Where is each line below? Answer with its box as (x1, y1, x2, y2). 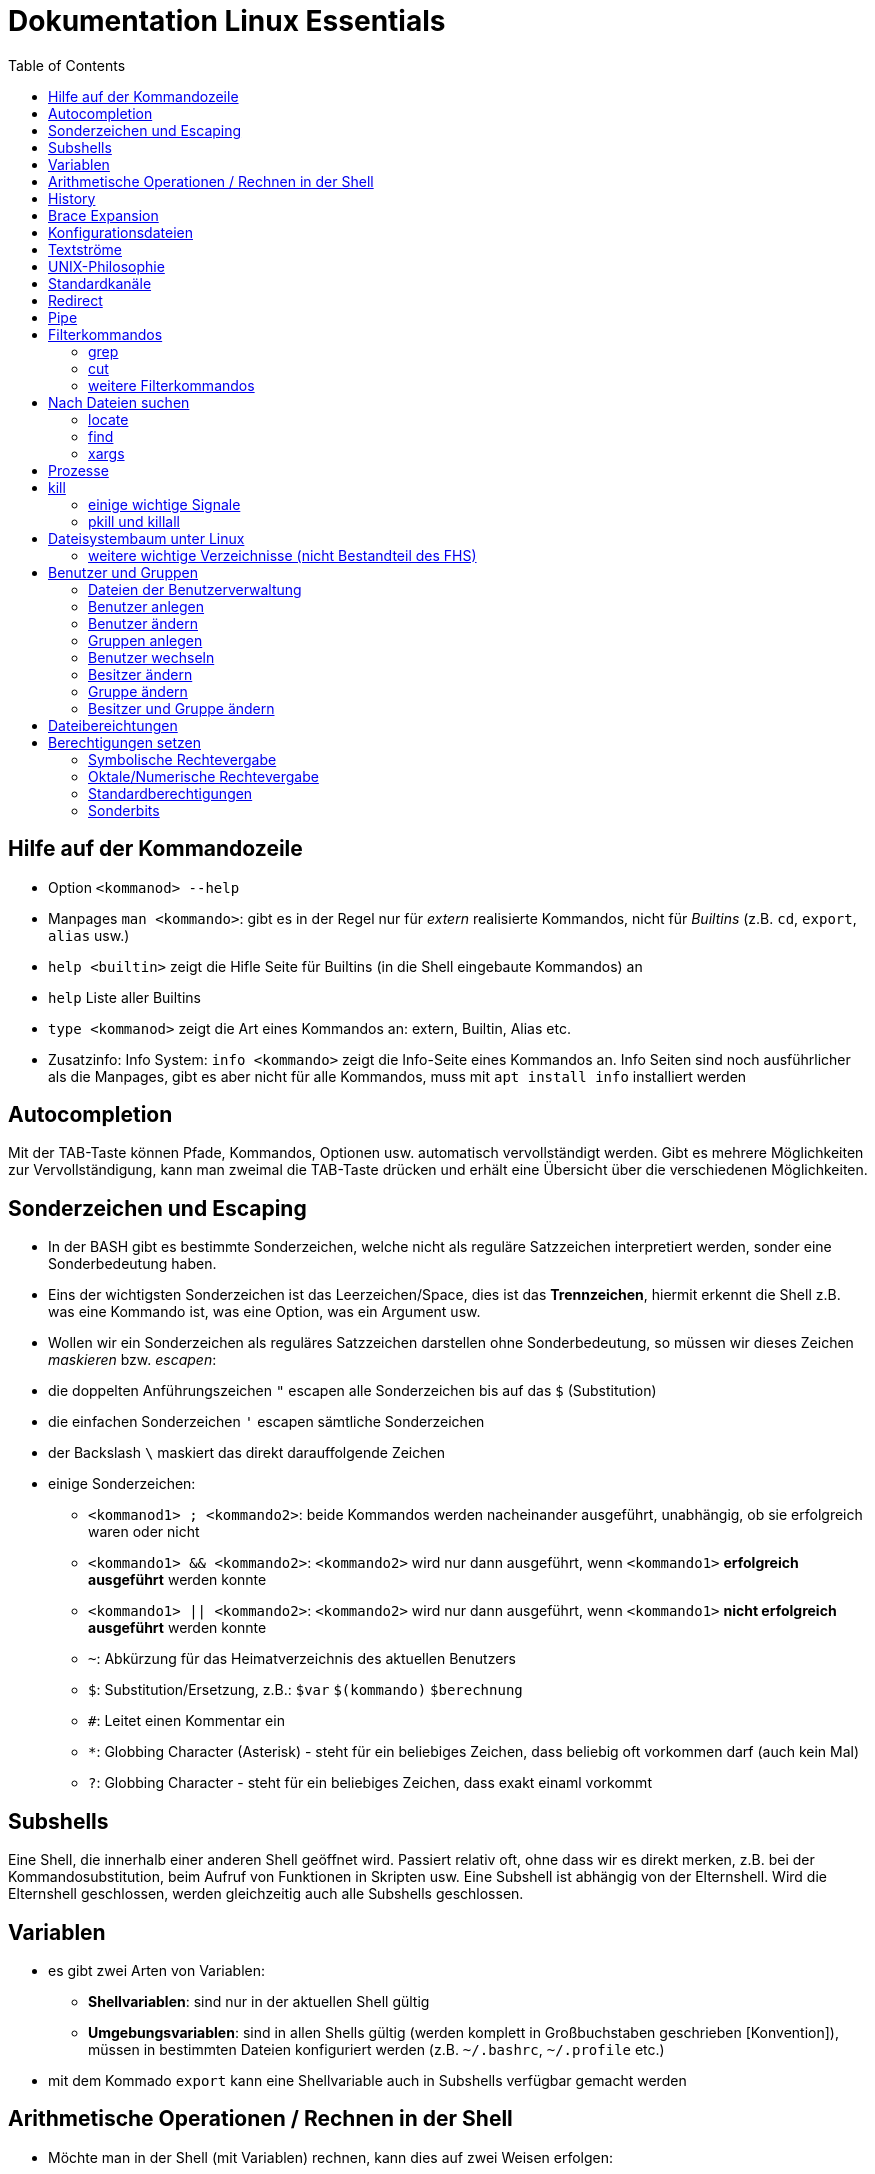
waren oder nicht (88, 1523, 200, 1541)
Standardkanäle (48, 274, 152, 292)
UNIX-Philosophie (48, 257, 165, 275)
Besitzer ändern (88, 665, 193, 683)
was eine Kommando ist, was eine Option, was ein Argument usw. (48, 1303, 481, 1321)
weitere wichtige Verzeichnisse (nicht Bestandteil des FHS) (88, 546, 477, 564)
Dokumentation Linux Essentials (8, 4, 446, 38)
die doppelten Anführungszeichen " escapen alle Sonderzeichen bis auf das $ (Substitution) (48, 1382, 657, 1400)
